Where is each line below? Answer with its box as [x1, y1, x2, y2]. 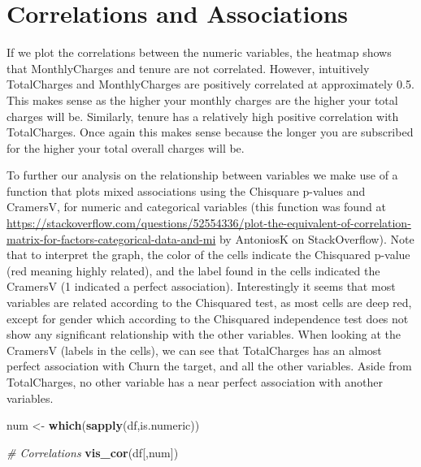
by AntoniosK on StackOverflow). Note [219, 230, 414, 247]
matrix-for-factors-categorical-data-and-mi [7, 230, 216, 247]
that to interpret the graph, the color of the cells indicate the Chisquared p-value [7, 246, 410, 263]
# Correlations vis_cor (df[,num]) [7, 443, 179, 461]
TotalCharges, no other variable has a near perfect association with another [7, 374, 383, 390]
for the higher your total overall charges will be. [7, 139, 245, 156]
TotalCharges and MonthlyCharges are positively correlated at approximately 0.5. [7, 76, 414, 93]
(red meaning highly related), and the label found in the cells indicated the [7, 262, 380, 279]
